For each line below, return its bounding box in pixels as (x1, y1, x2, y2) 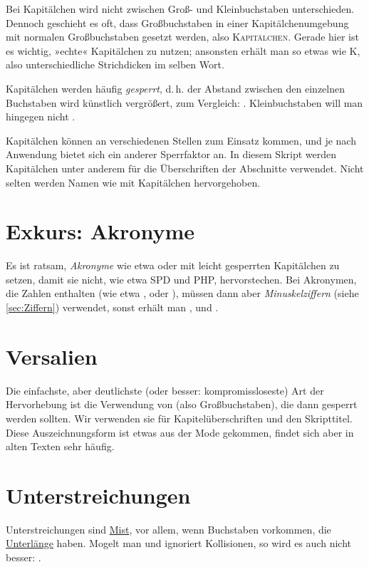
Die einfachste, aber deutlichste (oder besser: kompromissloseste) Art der (6, 383, 324, 397)
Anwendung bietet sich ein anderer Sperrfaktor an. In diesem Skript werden (6, 147, 337, 162)
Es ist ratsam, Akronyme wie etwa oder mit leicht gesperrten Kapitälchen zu (6, 258, 340, 273)
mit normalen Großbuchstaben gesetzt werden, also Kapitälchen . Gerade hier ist (6, 29, 359, 44)
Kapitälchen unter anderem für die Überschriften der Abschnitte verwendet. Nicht (6, 160, 364, 175)
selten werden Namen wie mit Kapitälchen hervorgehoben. (6, 175, 261, 189)
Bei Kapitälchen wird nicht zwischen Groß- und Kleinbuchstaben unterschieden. (6, 1, 355, 16)
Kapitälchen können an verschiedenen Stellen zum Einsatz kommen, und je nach (6, 132, 356, 147)
